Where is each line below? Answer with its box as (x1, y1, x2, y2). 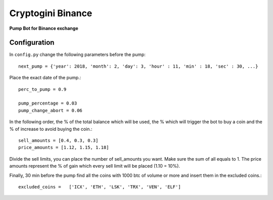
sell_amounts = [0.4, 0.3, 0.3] (18, 137, 99, 143)
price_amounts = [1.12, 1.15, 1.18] (18, 144, 109, 151)
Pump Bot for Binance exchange (9, 25, 78, 31)
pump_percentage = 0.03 (18, 101, 77, 106)
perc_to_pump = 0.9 (18, 86, 67, 92)
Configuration (9, 38, 55, 47)
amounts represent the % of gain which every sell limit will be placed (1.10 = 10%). (9, 163, 180, 169)
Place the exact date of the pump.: (9, 75, 81, 81)
